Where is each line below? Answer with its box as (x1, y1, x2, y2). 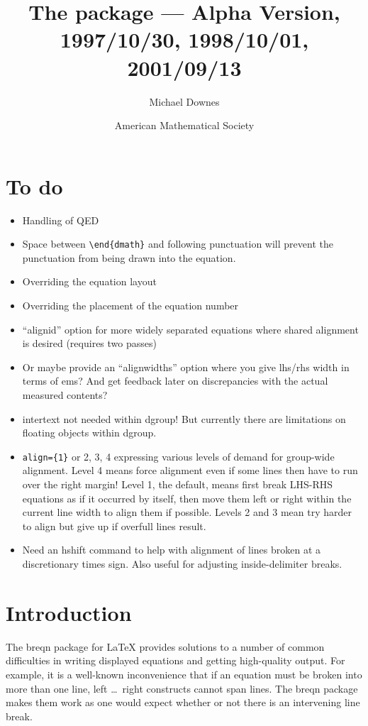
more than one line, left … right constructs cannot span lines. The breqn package (6, 681, 358, 695)
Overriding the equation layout (22, 274, 157, 289)
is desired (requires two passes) (22, 336, 157, 351)
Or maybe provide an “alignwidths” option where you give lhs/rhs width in (22, 359, 350, 374)
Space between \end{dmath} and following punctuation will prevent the (22, 236, 333, 251)
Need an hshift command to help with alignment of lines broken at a (22, 542, 321, 557)
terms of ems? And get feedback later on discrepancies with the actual (22, 373, 328, 388)
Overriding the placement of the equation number (22, 298, 239, 313)
